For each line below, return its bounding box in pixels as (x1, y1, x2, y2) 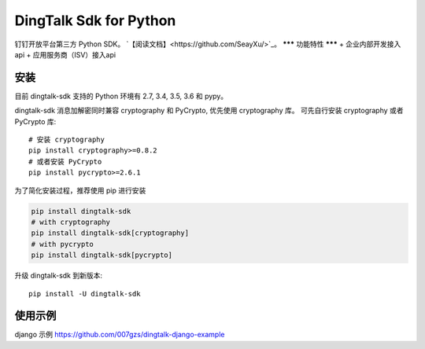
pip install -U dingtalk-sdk (28, 289, 141, 298)
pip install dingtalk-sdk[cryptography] (31, 229, 189, 237)
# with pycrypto (31, 240, 94, 248)
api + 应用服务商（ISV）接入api (14, 50, 116, 59)
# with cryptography (31, 217, 110, 226)
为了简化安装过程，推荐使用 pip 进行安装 (14, 186, 146, 195)
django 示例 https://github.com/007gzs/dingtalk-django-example (14, 330, 225, 340)
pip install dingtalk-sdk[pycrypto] (31, 251, 173, 259)
